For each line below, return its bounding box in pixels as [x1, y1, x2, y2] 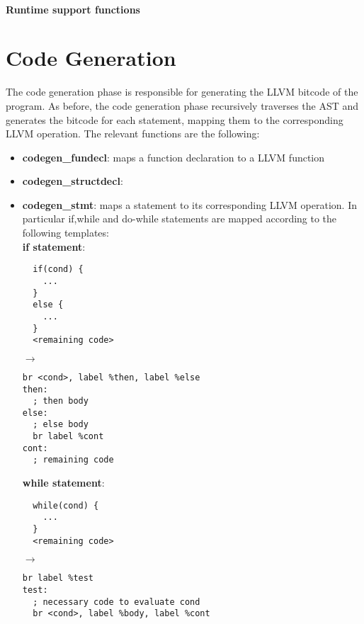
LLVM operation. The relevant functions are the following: [6, 126, 260, 141]
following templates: [22, 225, 109, 240]
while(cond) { [33, 500, 99, 511]
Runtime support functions [6, 1, 140, 16]
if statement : [22, 239, 86, 254]
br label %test [22, 573, 94, 584]
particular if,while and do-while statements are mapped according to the [22, 211, 337, 226]
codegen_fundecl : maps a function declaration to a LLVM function [22, 149, 325, 164]
